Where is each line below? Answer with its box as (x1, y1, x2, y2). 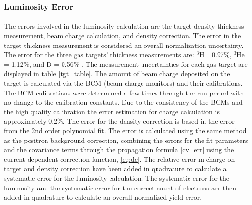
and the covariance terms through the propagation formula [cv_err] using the (4, 144, 234, 155)
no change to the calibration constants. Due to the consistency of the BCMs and (4, 97, 243, 107)
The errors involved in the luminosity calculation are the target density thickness (4, 21, 244, 31)
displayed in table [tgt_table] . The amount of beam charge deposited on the (4, 68, 230, 79)
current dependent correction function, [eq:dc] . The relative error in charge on (4, 154, 235, 164)
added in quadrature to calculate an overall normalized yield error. (4, 192, 202, 202)
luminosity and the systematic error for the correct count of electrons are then (4, 182, 236, 192)
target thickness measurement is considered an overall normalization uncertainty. (4, 40, 244, 50)
